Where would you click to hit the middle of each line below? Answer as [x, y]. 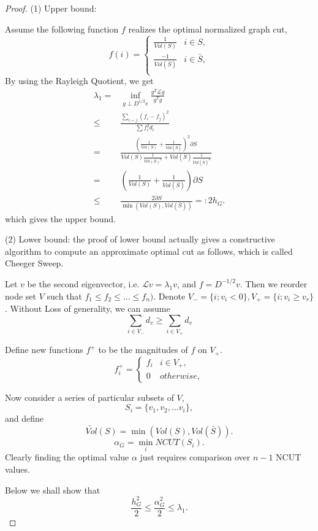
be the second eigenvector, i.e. [83, 283]
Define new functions [44, 350]
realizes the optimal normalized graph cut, [208, 29]
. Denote [169, 296]
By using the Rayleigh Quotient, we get [79, 81]
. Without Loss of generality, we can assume [88, 308]
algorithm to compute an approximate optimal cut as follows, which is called [149, 251]
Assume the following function [62, 29]
